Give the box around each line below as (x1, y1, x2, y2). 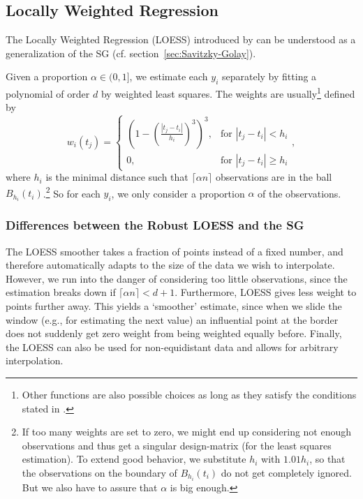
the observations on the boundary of (22, 465, 177, 479)
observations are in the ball (215, 170, 332, 184)
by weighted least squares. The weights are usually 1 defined (101, 84, 355, 100)
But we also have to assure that (22, 480, 158, 495)
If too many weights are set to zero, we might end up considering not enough (22, 424, 352, 439)
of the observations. (258, 186, 341, 200)
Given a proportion (6, 69, 88, 84)
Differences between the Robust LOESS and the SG (6, 216, 304, 234)
